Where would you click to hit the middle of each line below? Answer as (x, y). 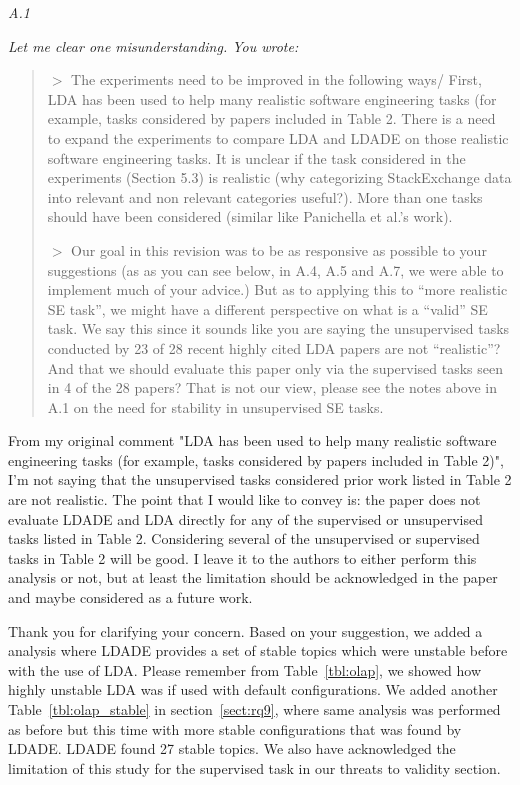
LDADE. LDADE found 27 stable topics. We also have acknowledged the (232, 748)
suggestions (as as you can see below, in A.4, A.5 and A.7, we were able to (275, 269)
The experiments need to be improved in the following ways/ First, (276, 79)
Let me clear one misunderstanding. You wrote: (153, 45)
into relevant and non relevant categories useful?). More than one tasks (265, 196)
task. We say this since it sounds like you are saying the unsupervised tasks (278, 328)
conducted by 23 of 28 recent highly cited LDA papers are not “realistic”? (274, 347)
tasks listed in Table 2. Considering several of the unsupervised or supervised (244, 538)
